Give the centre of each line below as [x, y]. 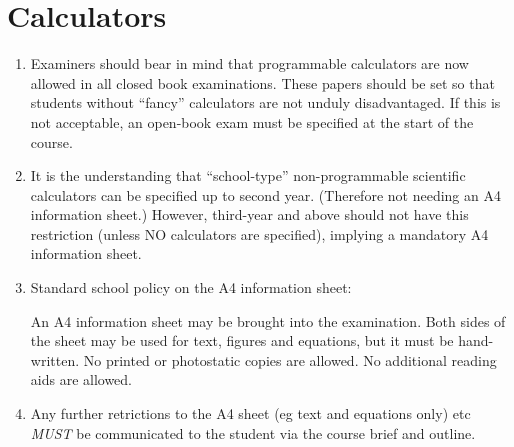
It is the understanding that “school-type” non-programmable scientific [248, 175]
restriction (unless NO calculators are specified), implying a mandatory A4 [259, 233]
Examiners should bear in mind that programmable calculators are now [249, 63]
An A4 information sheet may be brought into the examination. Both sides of [268, 320]
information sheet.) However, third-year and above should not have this [249, 214]
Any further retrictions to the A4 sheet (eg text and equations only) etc [250, 413]
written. [55, 359]
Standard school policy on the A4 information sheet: [191, 287]
